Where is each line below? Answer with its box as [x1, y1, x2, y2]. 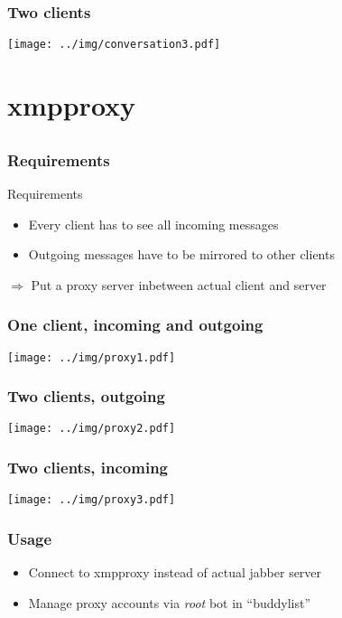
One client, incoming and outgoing [7, 314, 263, 336]
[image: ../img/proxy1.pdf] [7, 351, 176, 364]
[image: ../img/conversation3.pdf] [7, 38, 221, 51]
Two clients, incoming [7, 455, 169, 478]
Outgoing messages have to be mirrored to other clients [28, 245, 335, 264]
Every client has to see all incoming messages [28, 214, 279, 233]
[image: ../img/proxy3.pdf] [7, 493, 176, 507]
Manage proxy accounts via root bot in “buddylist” [28, 593, 311, 612]
